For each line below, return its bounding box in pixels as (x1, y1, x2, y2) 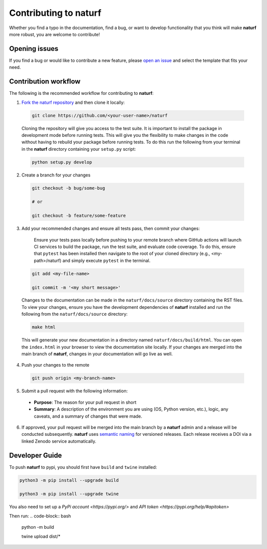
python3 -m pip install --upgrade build (19, 477, 119, 483)
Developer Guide (9, 451, 62, 460)
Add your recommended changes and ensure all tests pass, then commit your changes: (21, 225, 200, 232)
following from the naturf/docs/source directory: (21, 311, 128, 317)
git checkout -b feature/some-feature (32, 213, 126, 218)
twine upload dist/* (21, 533, 61, 539)
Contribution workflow (9, 77, 81, 86)
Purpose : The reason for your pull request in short (34, 399, 137, 405)
